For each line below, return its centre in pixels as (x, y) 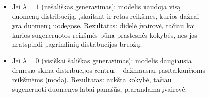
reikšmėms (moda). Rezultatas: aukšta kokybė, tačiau (92, 79)
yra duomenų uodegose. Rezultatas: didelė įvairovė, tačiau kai (104, 25)
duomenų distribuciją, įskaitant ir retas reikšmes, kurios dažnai (105, 16)
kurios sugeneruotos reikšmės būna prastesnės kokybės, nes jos (104, 35)
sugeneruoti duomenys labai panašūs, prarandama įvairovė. (99, 89)
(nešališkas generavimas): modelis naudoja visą (111, 6)
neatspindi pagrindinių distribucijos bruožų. (77, 44)
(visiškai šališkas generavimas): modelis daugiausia (116, 60)
